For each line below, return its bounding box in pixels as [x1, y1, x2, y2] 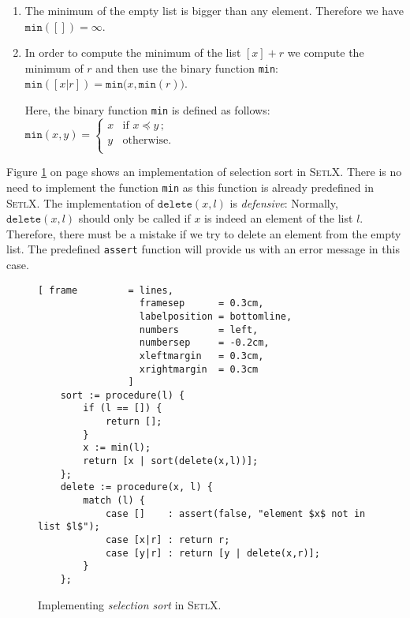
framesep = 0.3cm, [139, 298, 264, 309]
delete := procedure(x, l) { [60, 481, 213, 493]
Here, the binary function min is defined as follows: [24, 102, 270, 118]
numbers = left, [139, 324, 259, 335]
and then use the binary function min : [95, 59, 279, 76]
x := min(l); [83, 442, 151, 454]
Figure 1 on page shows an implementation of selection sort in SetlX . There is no [6, 163, 402, 180]
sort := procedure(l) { [60, 389, 185, 401]
